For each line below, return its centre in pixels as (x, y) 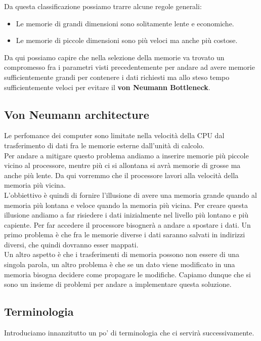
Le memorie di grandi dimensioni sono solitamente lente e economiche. (125, 23)
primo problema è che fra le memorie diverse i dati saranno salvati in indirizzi (125, 235)
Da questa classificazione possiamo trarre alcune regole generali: (103, 6)
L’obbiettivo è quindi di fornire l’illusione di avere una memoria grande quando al (130, 195)
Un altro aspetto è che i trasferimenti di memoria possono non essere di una (122, 254)
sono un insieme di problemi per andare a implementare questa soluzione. (118, 284)
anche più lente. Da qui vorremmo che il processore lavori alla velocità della (121, 175)
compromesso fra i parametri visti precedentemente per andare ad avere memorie (129, 67)
